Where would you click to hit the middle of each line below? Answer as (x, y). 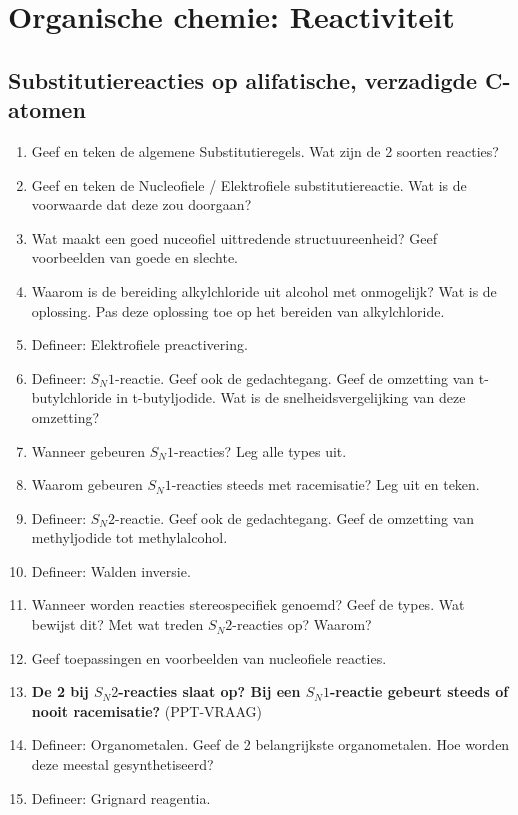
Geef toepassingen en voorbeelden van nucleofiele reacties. (209, 657)
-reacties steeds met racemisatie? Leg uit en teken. (325, 484)
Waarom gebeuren (87, 484)
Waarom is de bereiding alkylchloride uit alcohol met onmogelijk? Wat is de (264, 290)
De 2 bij (60, 691)
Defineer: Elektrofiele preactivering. (139, 344)
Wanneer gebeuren (88, 450)
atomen (47, 109)
